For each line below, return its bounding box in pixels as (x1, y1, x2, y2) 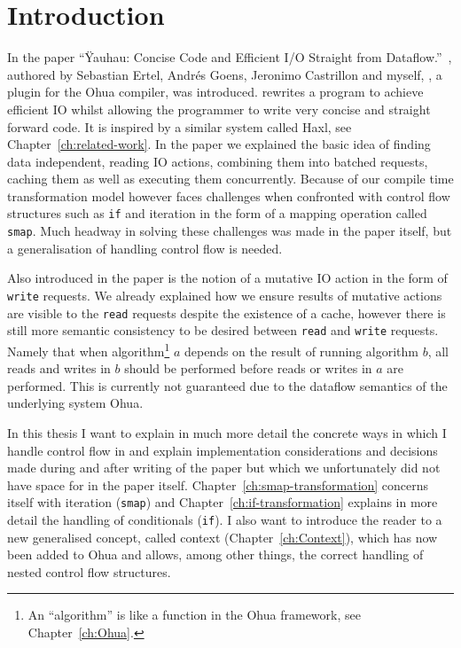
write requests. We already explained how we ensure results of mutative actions (7, 285, 442, 304)
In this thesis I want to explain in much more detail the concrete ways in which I (7, 423, 447, 441)
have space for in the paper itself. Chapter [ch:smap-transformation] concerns (7, 475, 429, 494)
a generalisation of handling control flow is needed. (7, 238, 283, 257)
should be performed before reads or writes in (124, 359, 372, 378)
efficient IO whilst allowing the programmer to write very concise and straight (7, 99, 431, 118)
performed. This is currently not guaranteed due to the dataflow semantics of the (7, 376, 448, 394)
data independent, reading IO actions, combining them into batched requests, (7, 152, 428, 170)
